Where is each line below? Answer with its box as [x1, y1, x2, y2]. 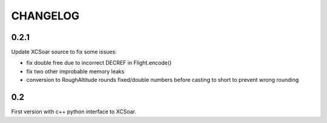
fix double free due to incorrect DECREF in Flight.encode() [26, 59, 172, 67]
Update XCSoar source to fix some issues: [11, 48, 117, 56]
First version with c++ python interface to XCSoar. [11, 108, 136, 115]
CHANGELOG [11, 9, 80, 22]
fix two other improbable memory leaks [26, 67, 125, 75]
